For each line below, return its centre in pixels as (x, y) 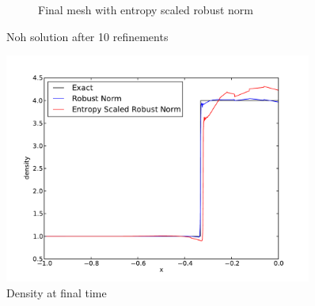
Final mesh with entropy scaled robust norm (146, 9)
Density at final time (57, 292)
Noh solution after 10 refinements (87, 36)
